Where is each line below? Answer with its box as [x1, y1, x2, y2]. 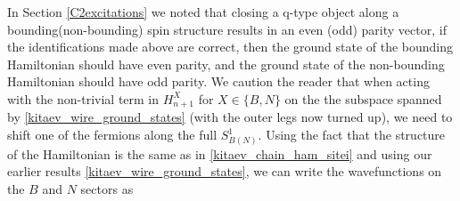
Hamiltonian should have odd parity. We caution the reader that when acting [7, 72, 430, 91]
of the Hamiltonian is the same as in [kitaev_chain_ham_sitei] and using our [7, 144, 432, 163]
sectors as [80, 179, 134, 197]
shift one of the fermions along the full [7, 125, 218, 144]
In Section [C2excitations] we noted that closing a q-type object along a [7, 3, 399, 20]
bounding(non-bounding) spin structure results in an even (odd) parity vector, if [7, 20, 447, 38]
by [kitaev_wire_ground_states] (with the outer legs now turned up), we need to [7, 108, 453, 126]
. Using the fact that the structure [258, 125, 446, 144]
